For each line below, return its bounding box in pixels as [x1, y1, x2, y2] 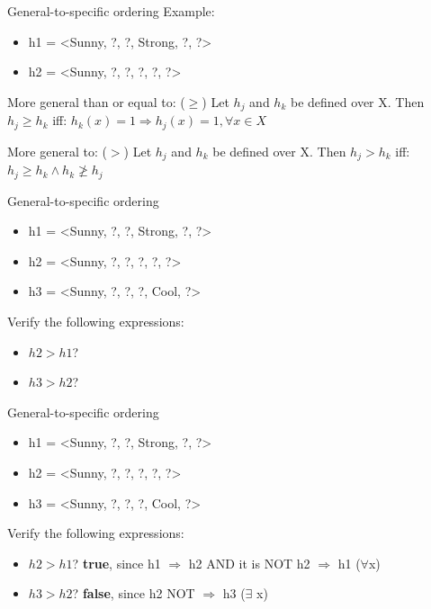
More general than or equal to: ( [7, 92, 185, 111]
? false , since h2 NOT [72, 584, 195, 603]
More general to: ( [7, 141, 107, 160]
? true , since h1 [72, 553, 161, 572]
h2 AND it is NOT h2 [188, 553, 310, 572]
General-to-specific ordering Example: [7, 2, 215, 20]
